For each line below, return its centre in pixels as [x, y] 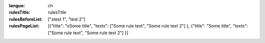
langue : [17, 6]
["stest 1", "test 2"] [66, 19]
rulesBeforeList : [26, 19]
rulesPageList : [24, 26]
